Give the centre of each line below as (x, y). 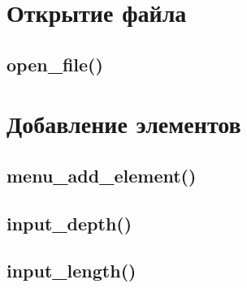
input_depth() (69, 223)
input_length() (71, 271)
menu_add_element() (102, 175)
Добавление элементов (124, 124)
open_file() (55, 64)
